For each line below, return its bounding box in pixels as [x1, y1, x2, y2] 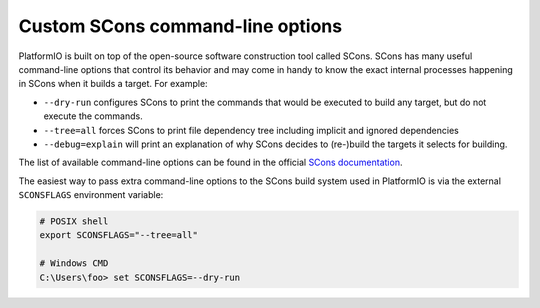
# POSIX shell [39, 216, 109, 227]
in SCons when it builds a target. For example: [18, 78, 209, 90]
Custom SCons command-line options [18, 15, 343, 37]
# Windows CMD [39, 258, 109, 269]
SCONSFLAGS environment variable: [18, 189, 164, 201]
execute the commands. [43, 110, 144, 122]
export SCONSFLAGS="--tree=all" [39, 230, 199, 241]
